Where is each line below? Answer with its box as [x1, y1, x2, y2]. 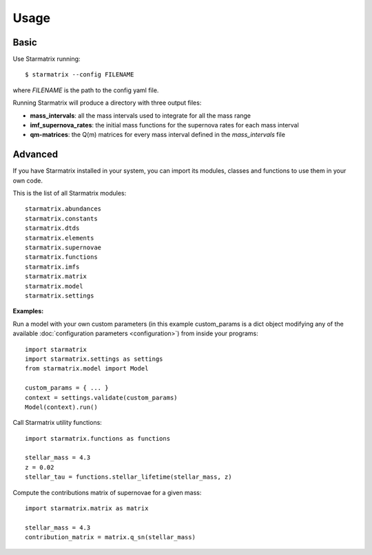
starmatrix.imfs [25, 262, 80, 271]
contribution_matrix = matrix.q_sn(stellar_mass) [25, 534, 196, 541]
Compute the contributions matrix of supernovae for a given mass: [12, 488, 202, 496]
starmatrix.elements [25, 234, 94, 242]
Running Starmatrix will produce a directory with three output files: [12, 98, 202, 107]
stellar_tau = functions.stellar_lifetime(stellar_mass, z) [25, 473, 232, 481]
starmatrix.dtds [25, 224, 80, 232]
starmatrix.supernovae [25, 244, 102, 251]
